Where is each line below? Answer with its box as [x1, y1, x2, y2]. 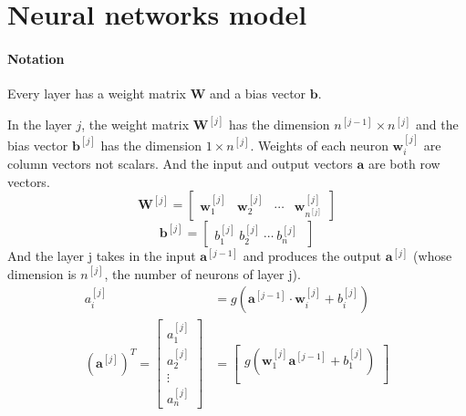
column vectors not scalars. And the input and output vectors [7, 154, 353, 173]
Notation [7, 48, 65, 68]
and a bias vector [209, 84, 306, 103]
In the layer [7, 115, 72, 134]
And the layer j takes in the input [7, 246, 196, 265]
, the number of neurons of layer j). [104, 264, 301, 283]
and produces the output [243, 246, 382, 265]
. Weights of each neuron [250, 135, 388, 154]
